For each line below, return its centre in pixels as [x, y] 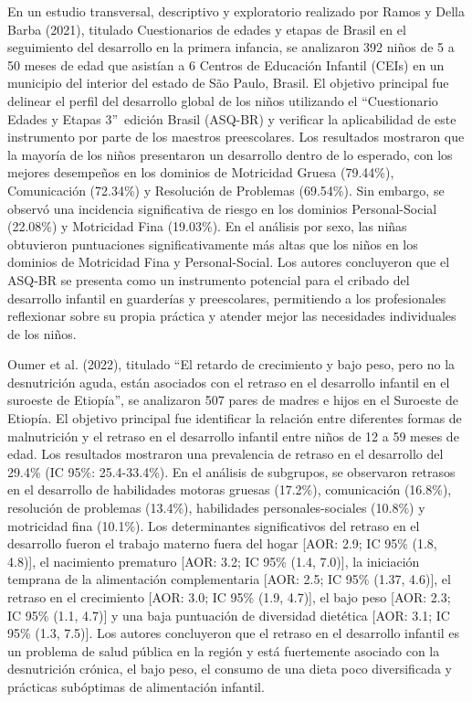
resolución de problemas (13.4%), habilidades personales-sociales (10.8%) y [216, 508]
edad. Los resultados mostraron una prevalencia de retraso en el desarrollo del [226, 454]
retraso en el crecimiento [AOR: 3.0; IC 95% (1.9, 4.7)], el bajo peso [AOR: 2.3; [229, 597]
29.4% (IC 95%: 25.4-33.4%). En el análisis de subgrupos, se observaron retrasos [231, 471]
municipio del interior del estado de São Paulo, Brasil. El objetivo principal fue [228, 83]
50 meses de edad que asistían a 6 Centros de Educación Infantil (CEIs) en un [226, 64]
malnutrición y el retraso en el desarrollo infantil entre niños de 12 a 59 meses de [233, 436]
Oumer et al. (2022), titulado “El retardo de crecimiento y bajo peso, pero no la [231, 364]
